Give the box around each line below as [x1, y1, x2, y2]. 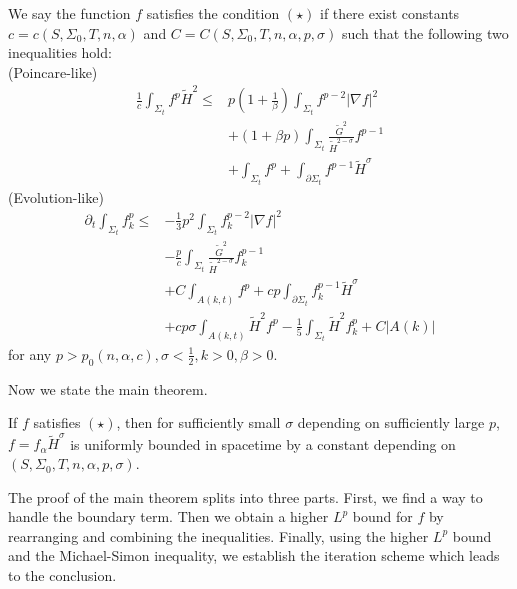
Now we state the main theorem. [8, 378, 208, 399]
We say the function [8, 3, 131, 23]
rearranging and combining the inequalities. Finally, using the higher [8, 525, 429, 546]
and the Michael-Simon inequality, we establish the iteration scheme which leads [8, 545, 500, 566]
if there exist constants [320, 3, 460, 23]
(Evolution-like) [8, 186, 104, 207]
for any [8, 343, 52, 364]
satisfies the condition [146, 3, 280, 23]
